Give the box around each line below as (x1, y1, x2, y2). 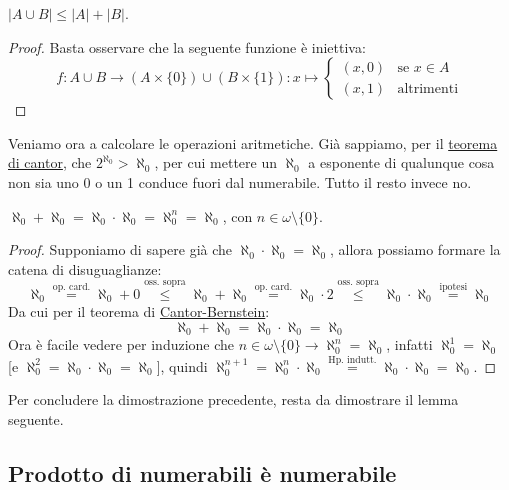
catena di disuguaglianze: (8, 258, 162, 279)
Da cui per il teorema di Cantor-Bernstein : (8, 301, 270, 322)
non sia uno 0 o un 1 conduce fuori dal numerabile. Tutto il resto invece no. (8, 171, 472, 192)
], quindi (156, 355, 208, 376)
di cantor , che (8, 152, 92, 173)
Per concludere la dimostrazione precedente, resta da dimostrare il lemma (8, 389, 459, 410)
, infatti (386, 334, 433, 355)
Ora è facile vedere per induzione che (8, 334, 235, 355)
